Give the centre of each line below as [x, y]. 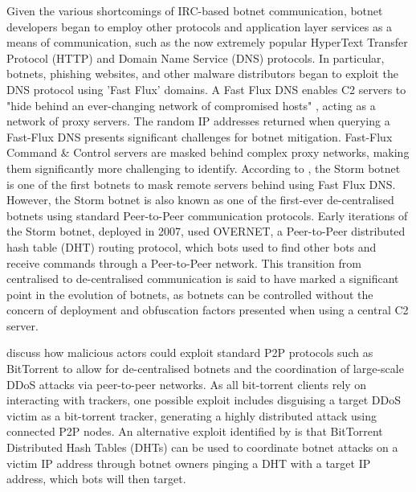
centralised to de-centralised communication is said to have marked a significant [203, 279]
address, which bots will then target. [96, 479]
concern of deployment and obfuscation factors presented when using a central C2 [208, 310]
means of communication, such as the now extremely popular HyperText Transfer [207, 42]
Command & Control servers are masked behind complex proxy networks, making [208, 152]
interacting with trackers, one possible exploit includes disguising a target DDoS [204, 400]
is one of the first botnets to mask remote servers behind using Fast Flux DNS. [201, 184]
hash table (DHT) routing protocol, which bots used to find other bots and [192, 246]
